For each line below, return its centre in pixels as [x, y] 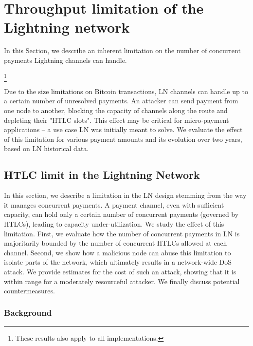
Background [28, 312]
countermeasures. [29, 291]
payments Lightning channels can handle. [65, 60]
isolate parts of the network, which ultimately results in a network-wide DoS [118, 262]
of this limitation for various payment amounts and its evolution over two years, [123, 139]
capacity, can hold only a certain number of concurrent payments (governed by [121, 214]
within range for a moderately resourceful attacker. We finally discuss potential [122, 281]
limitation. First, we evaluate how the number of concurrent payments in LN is [122, 233]
